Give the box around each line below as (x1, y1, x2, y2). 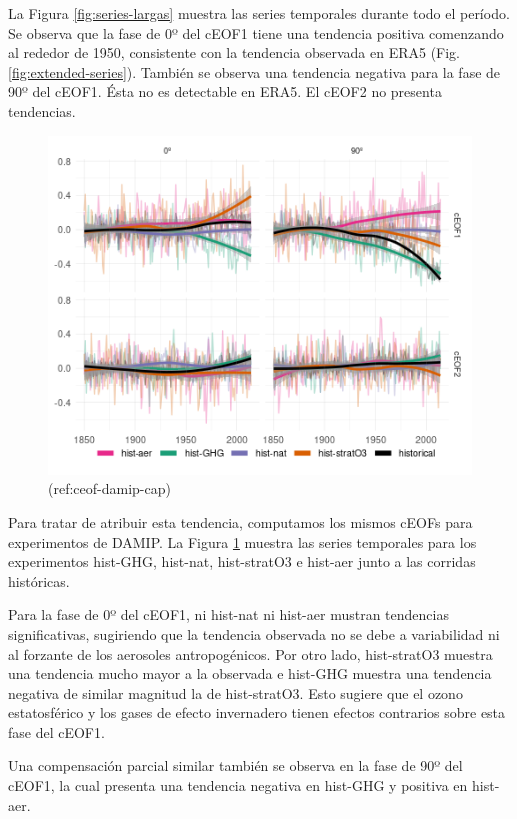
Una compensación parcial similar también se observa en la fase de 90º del (8, 755, 463, 776)
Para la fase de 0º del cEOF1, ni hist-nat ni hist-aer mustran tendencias (8, 604, 449, 625)
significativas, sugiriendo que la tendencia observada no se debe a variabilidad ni (8, 623, 500, 644)
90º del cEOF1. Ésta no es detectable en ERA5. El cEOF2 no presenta (8, 81, 442, 102)
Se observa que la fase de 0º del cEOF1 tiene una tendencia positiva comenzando (8, 22, 504, 43)
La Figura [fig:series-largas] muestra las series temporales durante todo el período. (8, 3, 510, 23)
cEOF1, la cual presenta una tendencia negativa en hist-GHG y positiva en (8, 775, 468, 796)
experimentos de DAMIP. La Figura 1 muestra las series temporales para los (8, 531, 477, 552)
